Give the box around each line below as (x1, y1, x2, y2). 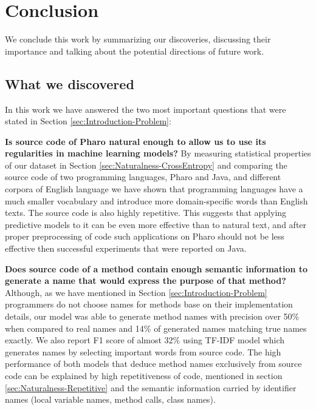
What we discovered (5, 74, 134, 93)
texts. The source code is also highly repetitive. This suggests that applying (5, 206, 287, 219)
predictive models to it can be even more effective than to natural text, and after (5, 218, 307, 230)
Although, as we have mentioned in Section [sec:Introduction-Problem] (5, 286, 267, 298)
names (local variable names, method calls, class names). (5, 393, 216, 406)
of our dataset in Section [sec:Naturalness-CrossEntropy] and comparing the (5, 158, 287, 171)
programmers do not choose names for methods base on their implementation (5, 298, 293, 311)
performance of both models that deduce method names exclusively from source (5, 357, 302, 370)
